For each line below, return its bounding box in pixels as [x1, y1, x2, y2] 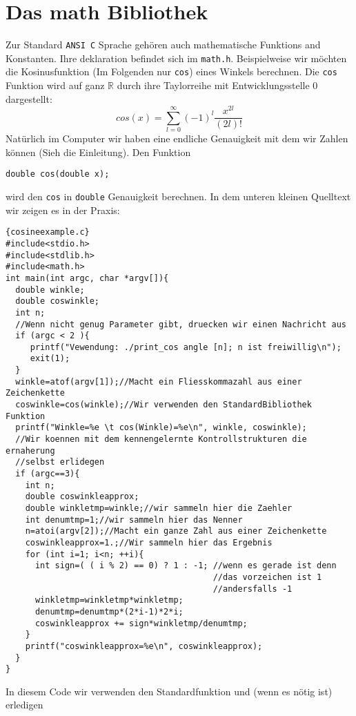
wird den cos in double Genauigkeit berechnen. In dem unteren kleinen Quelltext [6, 189, 351, 203]
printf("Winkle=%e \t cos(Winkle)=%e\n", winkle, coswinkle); [15, 423, 307, 433]
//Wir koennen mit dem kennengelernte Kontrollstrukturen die [15, 434, 307, 445]
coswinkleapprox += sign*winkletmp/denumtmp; [34, 618, 248, 628]
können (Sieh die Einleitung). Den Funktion [6, 144, 191, 159]
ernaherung [6, 445, 55, 456]
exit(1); [30, 354, 70, 364]
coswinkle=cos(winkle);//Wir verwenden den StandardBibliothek [15, 400, 312, 410]
